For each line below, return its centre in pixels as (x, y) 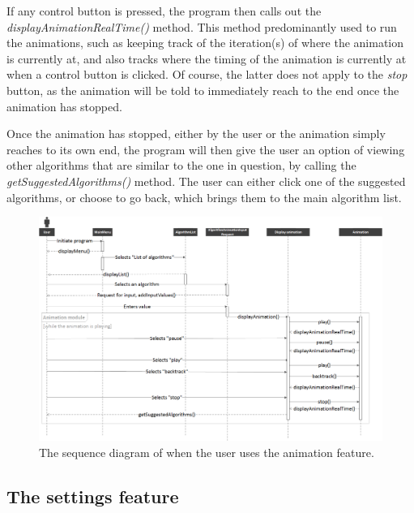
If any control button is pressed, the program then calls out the (164, 11)
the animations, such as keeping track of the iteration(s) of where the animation (205, 43)
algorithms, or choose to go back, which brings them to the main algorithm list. (204, 197)
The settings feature (93, 496)
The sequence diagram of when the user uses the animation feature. (207, 452)
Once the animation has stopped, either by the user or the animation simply (196, 134)
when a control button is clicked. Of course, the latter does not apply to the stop (207, 74)
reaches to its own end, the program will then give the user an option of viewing (206, 149)
